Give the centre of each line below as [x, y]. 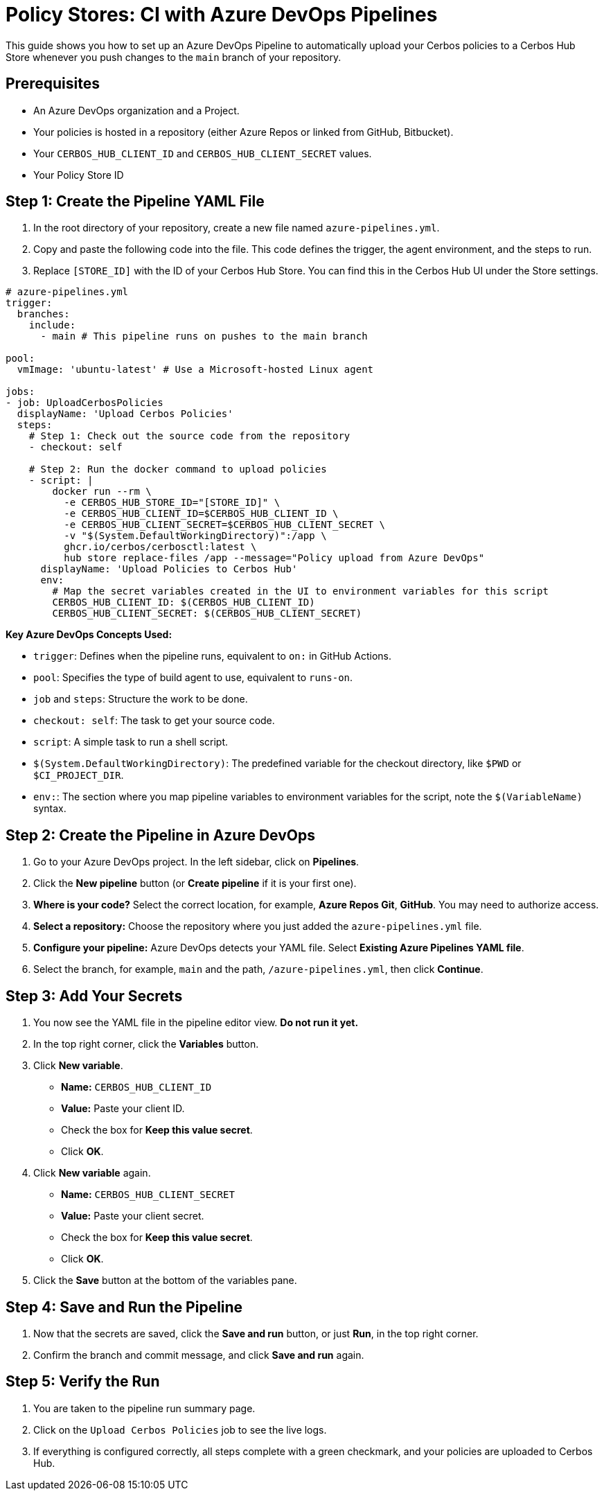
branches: [43, 314]
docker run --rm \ [102, 492]
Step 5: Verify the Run [83, 1382]
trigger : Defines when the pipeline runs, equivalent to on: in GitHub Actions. [213, 656]
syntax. [50, 809]
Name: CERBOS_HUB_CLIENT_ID [136, 1087]
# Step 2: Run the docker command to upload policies [178, 469]
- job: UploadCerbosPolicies [85, 403]
